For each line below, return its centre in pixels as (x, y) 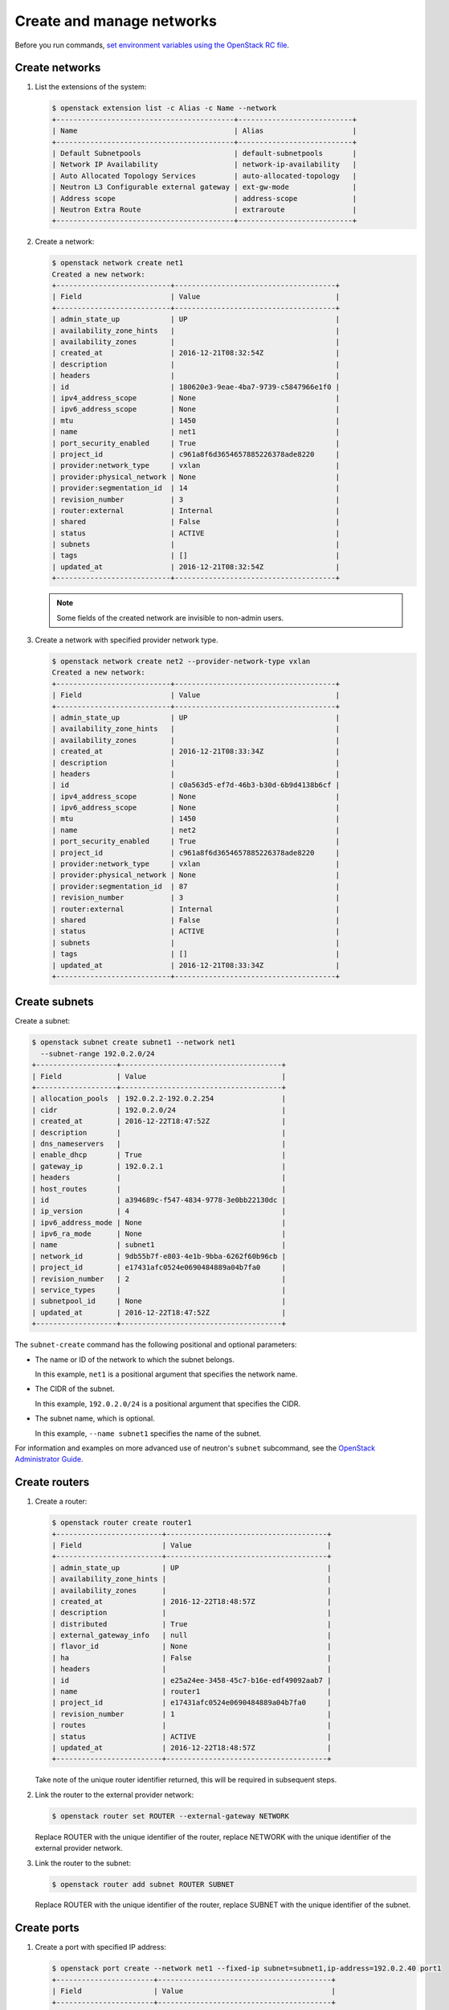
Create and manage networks (116, 21)
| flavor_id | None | (192, 1647)
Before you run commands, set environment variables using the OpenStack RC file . (152, 45)
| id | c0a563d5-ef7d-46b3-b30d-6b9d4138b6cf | (196, 785)
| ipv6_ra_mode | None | (159, 1234)
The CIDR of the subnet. (75, 1389)
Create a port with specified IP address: (100, 1947)
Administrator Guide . (49, 1459)
